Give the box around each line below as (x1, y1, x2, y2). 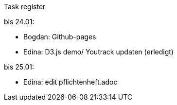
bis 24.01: (4, 17, 35, 26)
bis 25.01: (4, 63, 34, 71)
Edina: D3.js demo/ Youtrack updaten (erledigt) (23, 48, 174, 56)
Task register (4, 2, 46, 11)
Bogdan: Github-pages (23, 33, 96, 41)
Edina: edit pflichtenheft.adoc (23, 78, 118, 86)
